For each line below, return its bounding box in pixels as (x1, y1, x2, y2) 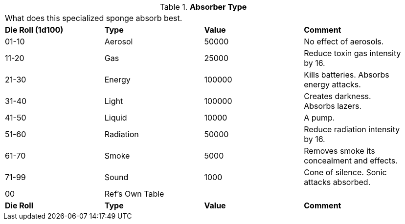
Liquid (104, 113, 127, 122)
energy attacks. (304, 80, 361, 89)
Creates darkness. (304, 91, 371, 101)
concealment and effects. (304, 156, 398, 165)
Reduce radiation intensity (304, 124, 400, 134)
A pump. (304, 113, 335, 122)
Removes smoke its (304, 146, 375, 156)
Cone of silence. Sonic (304, 167, 387, 177)
